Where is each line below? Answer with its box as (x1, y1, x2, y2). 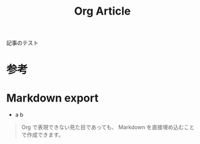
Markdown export (6, 91, 99, 105)
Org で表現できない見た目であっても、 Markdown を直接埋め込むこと (21, 123, 195, 131)
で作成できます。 (21, 131, 64, 139)
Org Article (74, 4, 131, 18)
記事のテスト (6, 39, 38, 47)
